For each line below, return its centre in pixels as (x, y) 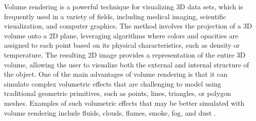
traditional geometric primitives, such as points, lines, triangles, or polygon (118, 93)
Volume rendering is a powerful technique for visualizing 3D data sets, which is (124, 6)
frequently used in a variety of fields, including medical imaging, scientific (115, 16)
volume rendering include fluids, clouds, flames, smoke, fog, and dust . (110, 112)
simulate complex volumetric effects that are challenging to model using (113, 83)
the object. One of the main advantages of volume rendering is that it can (116, 74)
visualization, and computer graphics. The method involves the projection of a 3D (128, 26)
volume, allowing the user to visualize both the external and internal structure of (127, 64)
